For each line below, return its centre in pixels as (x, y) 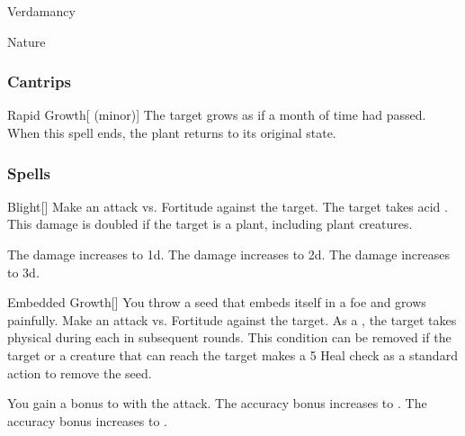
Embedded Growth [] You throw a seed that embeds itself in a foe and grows (217, 302)
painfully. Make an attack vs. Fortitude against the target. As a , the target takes (232, 319)
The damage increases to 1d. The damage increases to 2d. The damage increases (229, 254)
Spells (29, 173)
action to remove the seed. (80, 372)
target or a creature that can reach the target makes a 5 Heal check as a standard (232, 354)
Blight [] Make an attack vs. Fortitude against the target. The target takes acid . (228, 206)
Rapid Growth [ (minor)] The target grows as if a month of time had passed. (217, 115)
